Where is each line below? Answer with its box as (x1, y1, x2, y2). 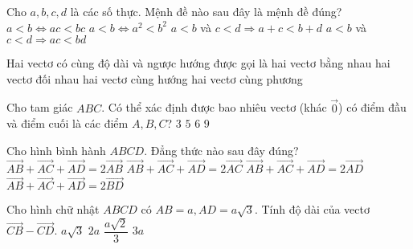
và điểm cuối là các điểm (6, 115, 129, 132)
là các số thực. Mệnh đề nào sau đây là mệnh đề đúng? (70, 3, 342, 19)
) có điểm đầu (338, 99, 407, 116)
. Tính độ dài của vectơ (254, 201, 370, 218)
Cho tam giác (6, 99, 73, 116)
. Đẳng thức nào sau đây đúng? (144, 141, 299, 158)
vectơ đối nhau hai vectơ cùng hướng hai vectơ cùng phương (6, 70, 303, 87)
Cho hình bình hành (6, 141, 106, 158)
